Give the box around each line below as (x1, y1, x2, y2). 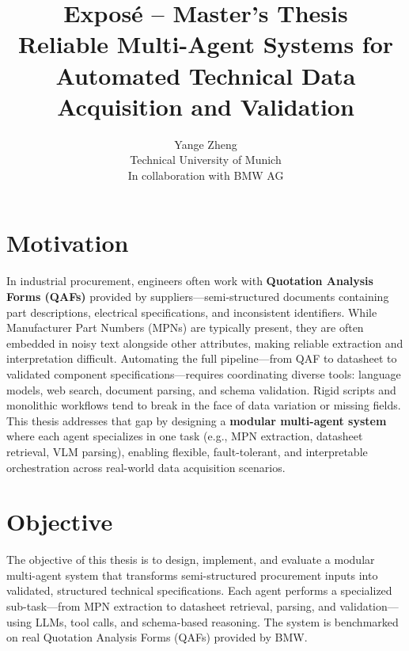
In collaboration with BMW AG (127, 166, 284, 183)
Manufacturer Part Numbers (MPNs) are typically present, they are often (6, 319, 364, 336)
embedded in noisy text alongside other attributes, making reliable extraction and (6, 334, 403, 351)
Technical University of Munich (130, 151, 282, 168)
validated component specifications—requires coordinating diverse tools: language (6, 365, 401, 382)
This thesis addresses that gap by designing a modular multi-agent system (6, 412, 387, 428)
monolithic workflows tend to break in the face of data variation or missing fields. (6, 397, 401, 413)
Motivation (6, 227, 129, 259)
